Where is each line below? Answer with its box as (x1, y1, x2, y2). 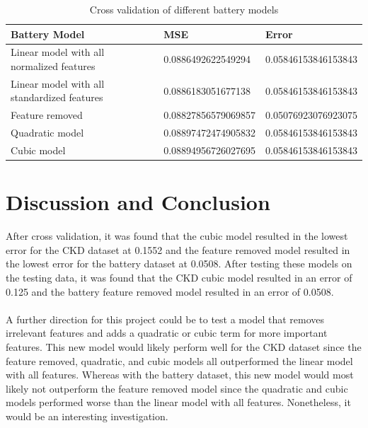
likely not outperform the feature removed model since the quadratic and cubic (6, 381, 348, 395)
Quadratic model (11, 125, 84, 140)
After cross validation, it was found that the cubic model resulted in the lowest (6, 229, 348, 243)
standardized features (11, 90, 103, 105)
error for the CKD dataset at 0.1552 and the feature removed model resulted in (6, 242, 350, 257)
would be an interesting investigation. (6, 408, 168, 423)
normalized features (11, 59, 96, 74)
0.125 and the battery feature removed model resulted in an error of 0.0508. (6, 284, 334, 299)
